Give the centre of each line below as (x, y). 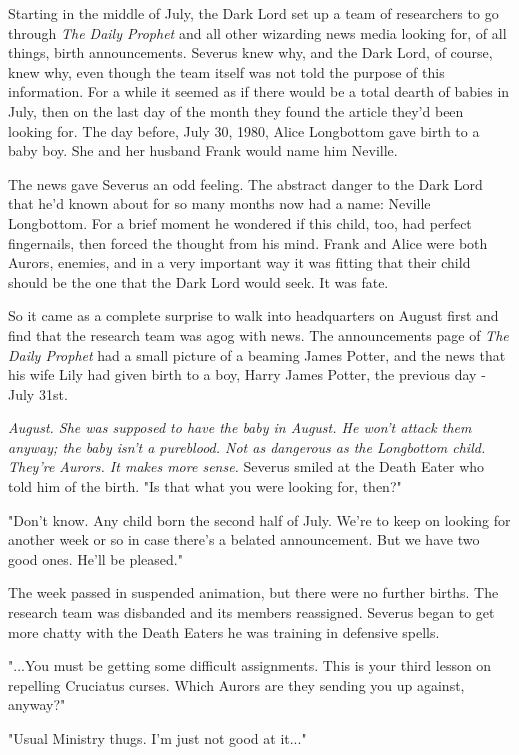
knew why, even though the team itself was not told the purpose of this (226, 71)
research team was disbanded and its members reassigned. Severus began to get (251, 612)
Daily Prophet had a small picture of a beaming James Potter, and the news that (257, 354)
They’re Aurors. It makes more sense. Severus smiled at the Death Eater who (246, 466)
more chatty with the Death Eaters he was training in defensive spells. (224, 631)
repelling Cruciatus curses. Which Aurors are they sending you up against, (236, 684)
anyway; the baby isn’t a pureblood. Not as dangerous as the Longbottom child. (247, 446)
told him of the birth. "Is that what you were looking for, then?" (205, 486)
